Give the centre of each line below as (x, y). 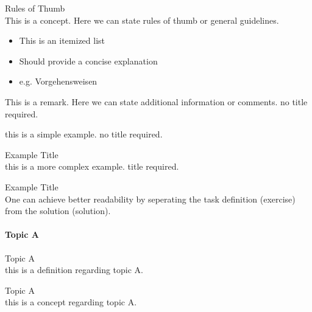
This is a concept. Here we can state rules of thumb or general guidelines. (142, 20)
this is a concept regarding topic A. (71, 302)
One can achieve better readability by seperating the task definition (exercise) (150, 199)
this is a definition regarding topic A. (74, 270)
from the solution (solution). (58, 211)
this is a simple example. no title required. (84, 134)
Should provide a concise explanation (88, 61)
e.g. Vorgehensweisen (58, 81)
